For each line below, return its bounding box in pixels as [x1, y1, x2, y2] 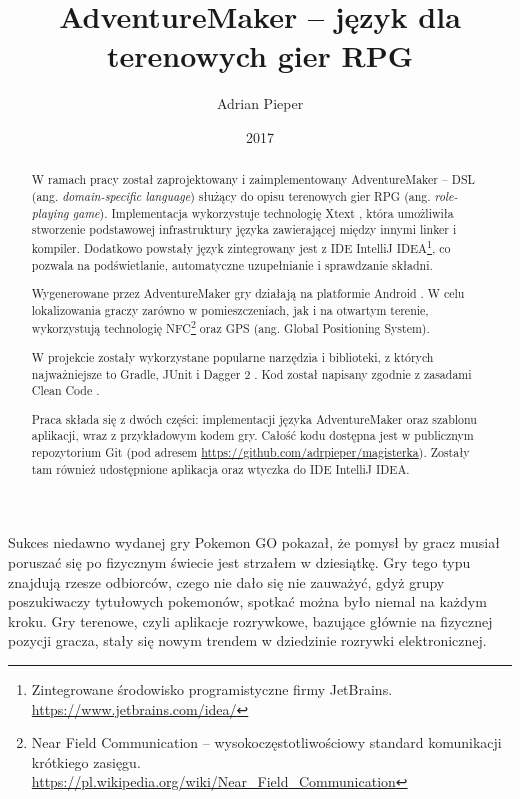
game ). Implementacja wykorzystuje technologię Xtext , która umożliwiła [72, 204, 454, 221]
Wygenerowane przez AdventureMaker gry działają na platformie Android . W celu [31, 285, 465, 302]
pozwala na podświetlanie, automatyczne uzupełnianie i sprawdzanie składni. [31, 256, 433, 273]
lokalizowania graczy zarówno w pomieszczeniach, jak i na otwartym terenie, [31, 301, 429, 318]
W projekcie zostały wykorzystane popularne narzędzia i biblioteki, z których [31, 348, 434, 365]
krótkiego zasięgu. [31, 751, 141, 772]
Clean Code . [31, 382, 100, 399]
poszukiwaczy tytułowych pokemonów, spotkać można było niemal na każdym [8, 591, 487, 612]
